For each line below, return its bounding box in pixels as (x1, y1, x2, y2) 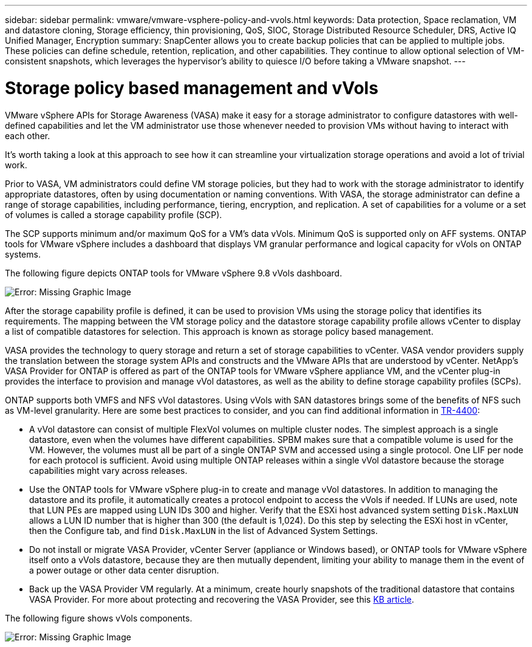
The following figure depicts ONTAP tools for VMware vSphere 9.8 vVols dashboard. (5, 267, 343, 278)
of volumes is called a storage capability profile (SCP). (5, 209, 222, 220)
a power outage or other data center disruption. (29, 564, 219, 575)
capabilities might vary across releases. (29, 465, 188, 476)
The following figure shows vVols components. (5, 612, 193, 623)
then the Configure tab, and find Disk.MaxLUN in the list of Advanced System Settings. (29, 525, 378, 536)
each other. (5, 130, 50, 141)
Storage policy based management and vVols (5, 77, 378, 98)
